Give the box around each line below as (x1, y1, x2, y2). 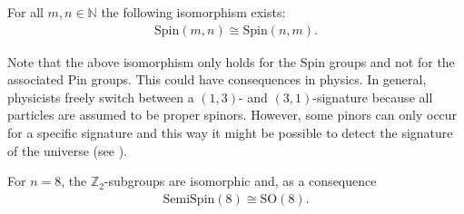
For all (7, 3, 44, 21)
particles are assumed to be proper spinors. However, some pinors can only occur (7, 105, 458, 124)
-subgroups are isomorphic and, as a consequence (104, 171, 377, 190)
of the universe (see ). (7, 141, 128, 160)
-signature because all (312, 87, 433, 106)
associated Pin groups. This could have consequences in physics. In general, (7, 70, 427, 89)
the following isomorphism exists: (101, 3, 286, 21)
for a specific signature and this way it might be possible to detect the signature (7, 123, 453, 141)
